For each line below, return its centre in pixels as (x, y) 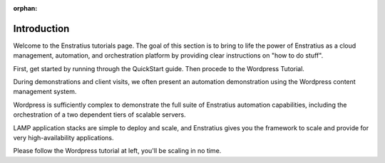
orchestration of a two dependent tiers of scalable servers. (99, 115)
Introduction (41, 28)
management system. (45, 92)
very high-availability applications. (63, 138)
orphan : (25, 8)
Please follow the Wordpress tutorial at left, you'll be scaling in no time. (117, 151)
